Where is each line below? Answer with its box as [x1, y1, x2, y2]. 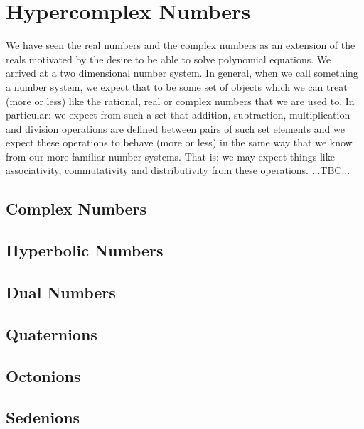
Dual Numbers [6, 281, 116, 303]
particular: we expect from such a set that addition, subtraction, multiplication [6, 107, 350, 122]
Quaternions [6, 322, 97, 344]
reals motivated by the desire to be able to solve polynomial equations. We [6, 51, 331, 66]
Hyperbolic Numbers [6, 239, 164, 261]
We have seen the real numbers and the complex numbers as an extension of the [6, 38, 355, 53]
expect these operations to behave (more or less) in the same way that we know [6, 135, 353, 150]
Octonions [6, 364, 81, 386]
